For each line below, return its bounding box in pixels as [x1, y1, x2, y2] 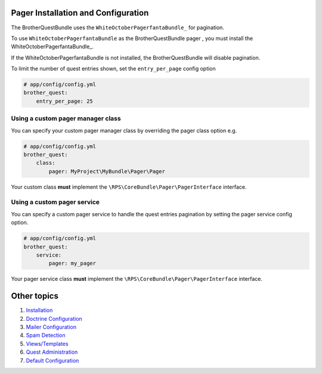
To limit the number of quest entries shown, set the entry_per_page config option [11, 65, 216, 72]
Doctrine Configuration [26, 315, 83, 322]
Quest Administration [26, 348, 78, 355]
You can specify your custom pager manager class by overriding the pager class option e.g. [11, 127, 237, 134]
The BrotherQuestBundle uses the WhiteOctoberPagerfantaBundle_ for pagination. [11, 24, 225, 31]
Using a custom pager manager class [11, 114, 122, 122]
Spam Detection [26, 332, 66, 339]
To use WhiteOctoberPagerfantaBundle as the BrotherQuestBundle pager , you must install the [11, 35, 253, 42]
